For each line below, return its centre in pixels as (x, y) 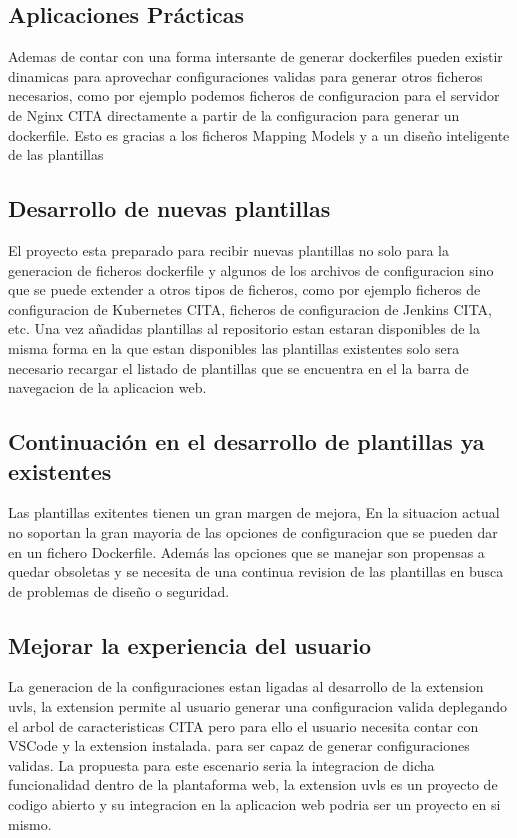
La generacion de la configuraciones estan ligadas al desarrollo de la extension (246, 686)
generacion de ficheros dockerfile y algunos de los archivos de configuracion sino (251, 269)
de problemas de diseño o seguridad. (119, 590)
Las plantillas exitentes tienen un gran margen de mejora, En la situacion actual (254, 512)
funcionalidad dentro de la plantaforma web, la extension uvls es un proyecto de (253, 784)
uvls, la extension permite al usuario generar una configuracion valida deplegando (258, 706)
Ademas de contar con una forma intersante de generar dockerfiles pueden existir (255, 56)
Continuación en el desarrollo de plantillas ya (246, 441)
